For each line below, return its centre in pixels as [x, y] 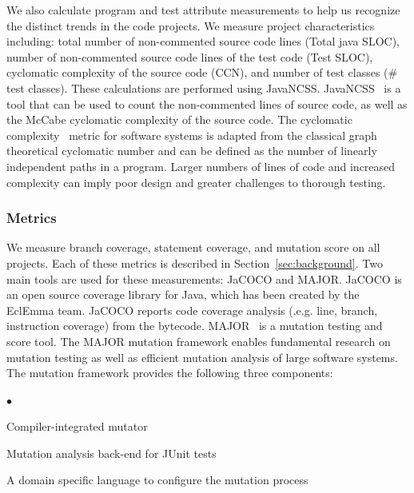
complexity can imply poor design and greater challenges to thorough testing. [196, 182]
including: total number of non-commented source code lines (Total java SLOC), [203, 41]
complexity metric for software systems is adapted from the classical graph [192, 135]
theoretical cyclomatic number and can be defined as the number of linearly [192, 151]
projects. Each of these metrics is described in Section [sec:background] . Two [195, 262]
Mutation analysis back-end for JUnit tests [111, 453]
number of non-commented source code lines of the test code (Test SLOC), [190, 56]
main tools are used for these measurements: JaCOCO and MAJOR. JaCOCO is [204, 278]
